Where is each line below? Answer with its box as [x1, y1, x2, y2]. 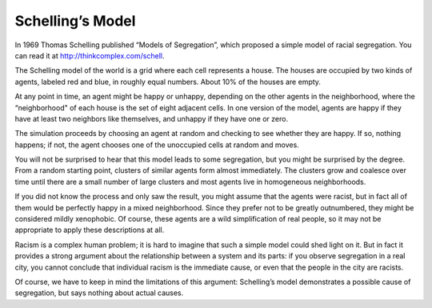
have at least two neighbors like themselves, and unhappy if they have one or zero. [14, 114, 288, 123]
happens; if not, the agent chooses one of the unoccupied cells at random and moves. [14, 140, 299, 150]
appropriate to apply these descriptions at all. [14, 225, 165, 235]
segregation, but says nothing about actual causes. [14, 288, 184, 298]
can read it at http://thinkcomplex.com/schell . [14, 50, 165, 60]
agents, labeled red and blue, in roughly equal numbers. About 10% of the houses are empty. [14, 77, 322, 86]
